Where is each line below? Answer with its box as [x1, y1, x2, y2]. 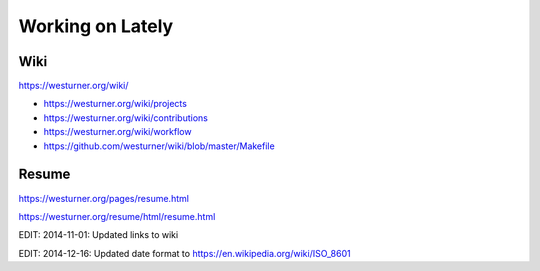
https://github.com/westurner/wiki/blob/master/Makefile [43, 140, 275, 152]
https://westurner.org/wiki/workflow [43, 126, 192, 138]
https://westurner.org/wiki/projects [43, 98, 187, 110]
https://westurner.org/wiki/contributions [43, 111, 209, 124]
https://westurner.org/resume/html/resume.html [18, 210, 216, 222]
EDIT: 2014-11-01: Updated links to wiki [18, 229, 179, 241]
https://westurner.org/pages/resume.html [18, 192, 190, 204]
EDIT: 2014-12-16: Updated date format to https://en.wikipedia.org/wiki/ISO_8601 [18, 247, 351, 259]
